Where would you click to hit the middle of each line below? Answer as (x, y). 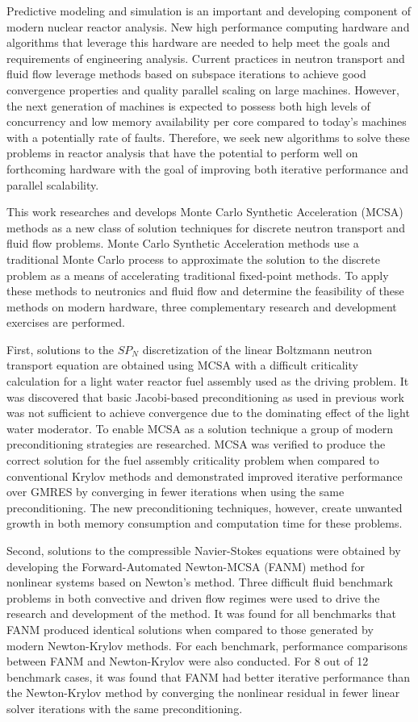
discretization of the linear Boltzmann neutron (257, 349)
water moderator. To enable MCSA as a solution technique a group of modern (200, 428)
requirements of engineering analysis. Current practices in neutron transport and (206, 58)
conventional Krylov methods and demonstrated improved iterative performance (205, 476)
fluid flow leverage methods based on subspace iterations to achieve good (186, 74)
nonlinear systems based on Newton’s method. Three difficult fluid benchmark (200, 582)
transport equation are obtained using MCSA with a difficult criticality (182, 365)
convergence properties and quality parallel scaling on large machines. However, (203, 89)
